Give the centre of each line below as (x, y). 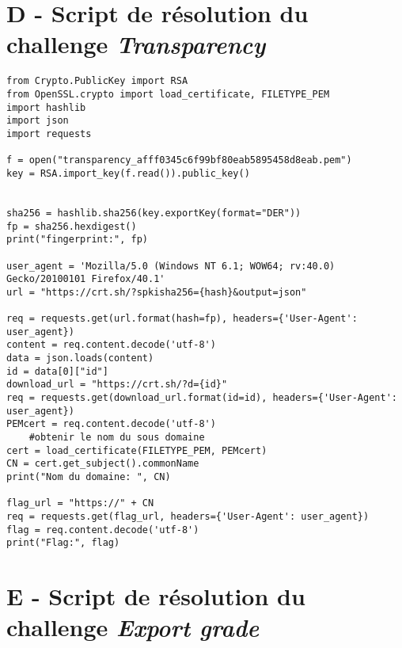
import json (38, 121)
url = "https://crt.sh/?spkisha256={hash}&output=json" (157, 292)
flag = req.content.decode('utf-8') (103, 530)
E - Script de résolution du (156, 596)
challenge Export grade (133, 627)
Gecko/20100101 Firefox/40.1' (86, 279)
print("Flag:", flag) (63, 543)
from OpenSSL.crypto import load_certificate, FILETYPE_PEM (168, 94)
